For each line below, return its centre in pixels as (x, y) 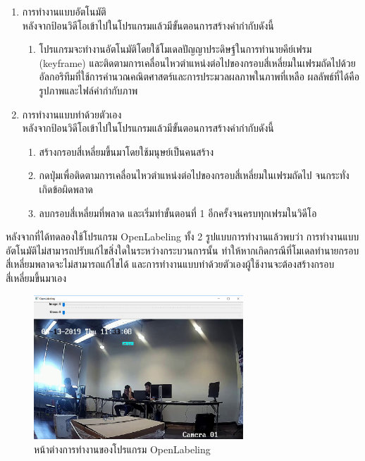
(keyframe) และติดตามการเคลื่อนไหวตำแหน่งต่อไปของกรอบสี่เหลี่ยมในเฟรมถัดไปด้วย (197, 62)
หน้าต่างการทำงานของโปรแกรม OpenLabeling (122, 449)
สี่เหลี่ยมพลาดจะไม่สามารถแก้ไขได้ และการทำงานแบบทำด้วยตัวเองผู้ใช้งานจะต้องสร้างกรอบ (170, 264)
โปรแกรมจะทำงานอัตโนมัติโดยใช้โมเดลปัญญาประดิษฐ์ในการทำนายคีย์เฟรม (175, 49)
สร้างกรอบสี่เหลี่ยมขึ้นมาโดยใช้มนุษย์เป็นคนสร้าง (126, 151)
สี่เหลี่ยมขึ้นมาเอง (36, 277)
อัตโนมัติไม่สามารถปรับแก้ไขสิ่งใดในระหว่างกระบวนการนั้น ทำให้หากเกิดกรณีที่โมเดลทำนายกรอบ (182, 250)
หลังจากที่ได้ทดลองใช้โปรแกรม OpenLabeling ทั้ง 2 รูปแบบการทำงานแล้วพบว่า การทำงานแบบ (182, 236)
